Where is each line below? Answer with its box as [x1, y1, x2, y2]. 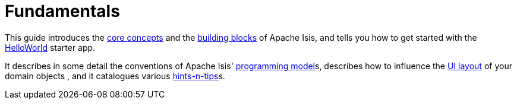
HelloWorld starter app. [5, 42, 96, 53]
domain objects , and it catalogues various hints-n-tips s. [5, 70, 225, 81]
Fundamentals [5, 1, 120, 21]
